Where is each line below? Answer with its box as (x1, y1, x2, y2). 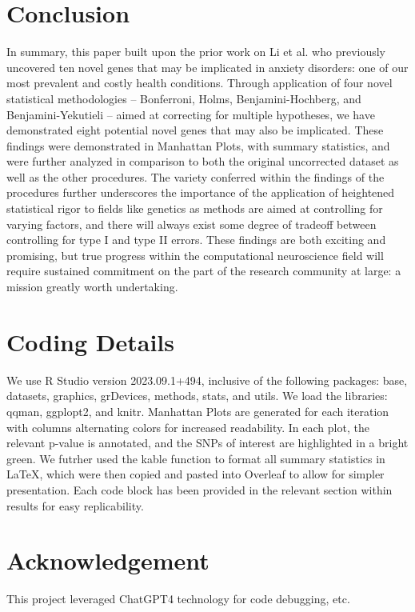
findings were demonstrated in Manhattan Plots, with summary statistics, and (6, 137, 390, 154)
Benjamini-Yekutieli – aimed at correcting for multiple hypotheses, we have (6, 106, 375, 122)
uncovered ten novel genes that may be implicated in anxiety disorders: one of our (6, 58, 409, 75)
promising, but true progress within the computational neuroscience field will (6, 246, 384, 263)
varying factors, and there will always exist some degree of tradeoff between (6, 215, 377, 232)
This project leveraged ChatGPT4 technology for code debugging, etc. (6, 590, 350, 607)
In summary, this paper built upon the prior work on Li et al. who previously (6, 43, 385, 60)
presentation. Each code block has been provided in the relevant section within (6, 481, 393, 498)
